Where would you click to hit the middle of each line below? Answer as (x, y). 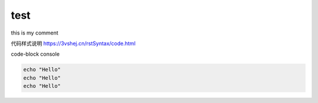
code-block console (35, 54)
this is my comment (35, 33)
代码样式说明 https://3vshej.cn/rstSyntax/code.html (73, 43)
